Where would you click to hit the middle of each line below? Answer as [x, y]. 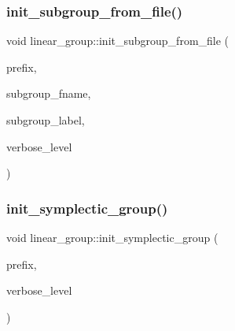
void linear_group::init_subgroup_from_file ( [118, 41]
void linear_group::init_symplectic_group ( [112, 237]
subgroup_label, [46, 120]
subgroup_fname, [49, 93]
